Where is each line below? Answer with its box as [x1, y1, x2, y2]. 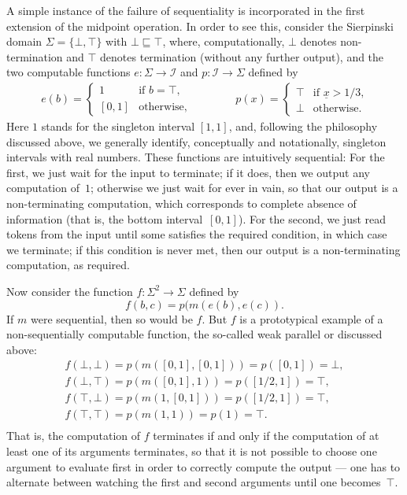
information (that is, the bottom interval [6, 210, 203, 227]
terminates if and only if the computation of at [153, 427, 379, 444]
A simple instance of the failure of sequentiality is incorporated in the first [6, 2, 365, 18]
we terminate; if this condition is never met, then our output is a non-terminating [6, 241, 401, 257]
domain [6, 33, 43, 50]
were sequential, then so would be [30, 310, 193, 327]
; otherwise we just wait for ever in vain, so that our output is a [90, 179, 398, 196]
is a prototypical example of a [239, 310, 383, 327]
